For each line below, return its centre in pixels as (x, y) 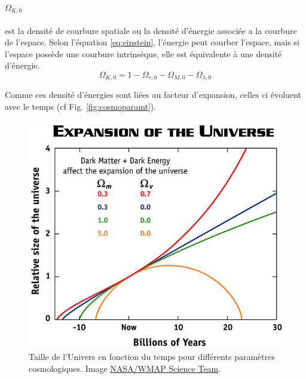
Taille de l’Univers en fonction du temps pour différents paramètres (152, 357)
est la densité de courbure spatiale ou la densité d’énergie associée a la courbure (151, 30)
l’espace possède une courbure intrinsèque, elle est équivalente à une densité (143, 53)
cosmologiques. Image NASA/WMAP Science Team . (125, 368)
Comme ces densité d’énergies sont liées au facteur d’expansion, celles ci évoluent (153, 95)
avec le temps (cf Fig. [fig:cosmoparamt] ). (81, 107)
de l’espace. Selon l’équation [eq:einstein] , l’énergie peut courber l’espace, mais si (152, 42)
